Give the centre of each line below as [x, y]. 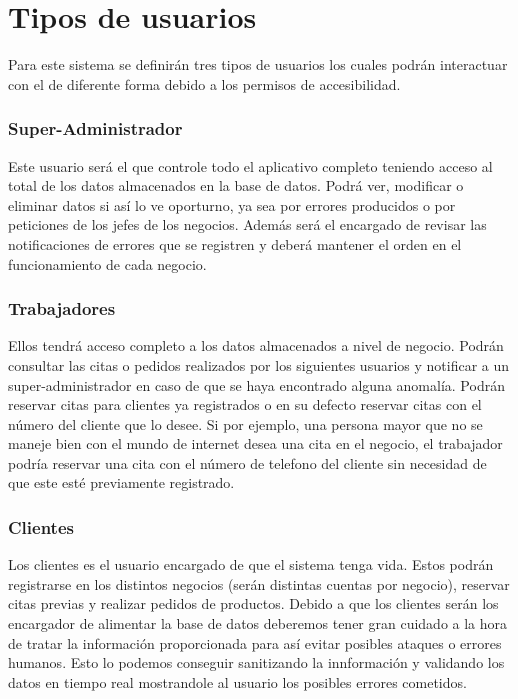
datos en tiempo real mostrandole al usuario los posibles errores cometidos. [237, 681]
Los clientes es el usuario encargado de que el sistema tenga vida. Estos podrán [251, 564]
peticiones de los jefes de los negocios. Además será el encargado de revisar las [247, 224]
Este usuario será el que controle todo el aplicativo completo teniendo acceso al [250, 165]
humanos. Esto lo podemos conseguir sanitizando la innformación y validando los [256, 662]
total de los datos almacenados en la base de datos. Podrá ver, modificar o [236, 185]
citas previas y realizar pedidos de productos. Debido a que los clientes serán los [253, 603]
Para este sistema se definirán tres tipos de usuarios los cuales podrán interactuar [258, 64]
